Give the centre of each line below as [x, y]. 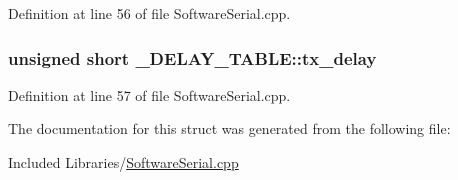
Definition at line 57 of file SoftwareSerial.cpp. [149, 94]
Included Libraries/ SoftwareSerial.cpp [123, 162]
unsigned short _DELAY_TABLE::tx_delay [192, 57]
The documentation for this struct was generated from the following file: [229, 128]
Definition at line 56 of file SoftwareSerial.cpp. [149, 13]
